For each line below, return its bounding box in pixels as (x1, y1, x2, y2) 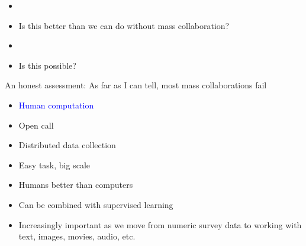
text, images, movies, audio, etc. (18, 230, 136, 242)
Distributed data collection (18, 139, 116, 151)
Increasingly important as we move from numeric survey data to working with (18, 218, 302, 231)
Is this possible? (18, 59, 76, 71)
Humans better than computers (18, 178, 133, 191)
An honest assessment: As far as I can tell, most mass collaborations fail (5, 79, 267, 91)
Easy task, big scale (18, 158, 90, 171)
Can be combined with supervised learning (18, 198, 173, 210)
